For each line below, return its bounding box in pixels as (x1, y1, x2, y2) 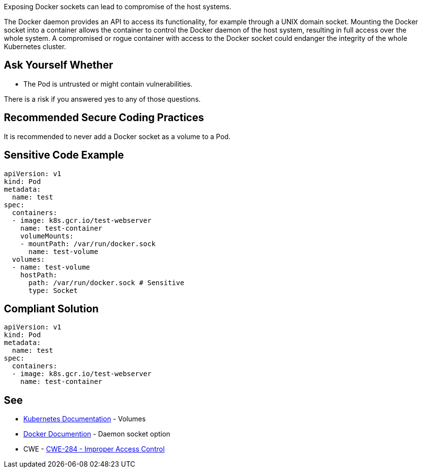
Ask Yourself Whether (4, 59, 113, 72)
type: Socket (28, 286, 78, 294)
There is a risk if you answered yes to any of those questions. (4, 94, 201, 103)
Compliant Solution (4, 302, 99, 315)
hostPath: (20, 271, 57, 279)
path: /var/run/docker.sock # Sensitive (28, 278, 184, 287)
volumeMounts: (20, 232, 74, 240)
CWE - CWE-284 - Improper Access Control (23, 445, 165, 454)
